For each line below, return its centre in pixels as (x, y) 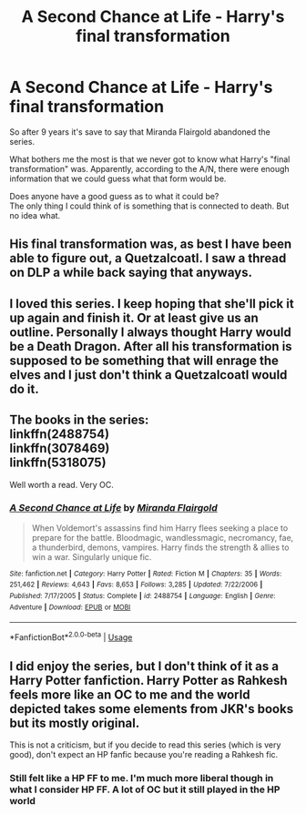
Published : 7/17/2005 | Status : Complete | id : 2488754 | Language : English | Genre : (143, 596)
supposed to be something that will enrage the (144, 360)
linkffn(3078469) (60, 448)
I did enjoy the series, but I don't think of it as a (144, 666)
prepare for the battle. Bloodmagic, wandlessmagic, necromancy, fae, (163, 537)
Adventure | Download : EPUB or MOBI (70, 607)
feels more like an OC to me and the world (130, 694)
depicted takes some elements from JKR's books (152, 709)
